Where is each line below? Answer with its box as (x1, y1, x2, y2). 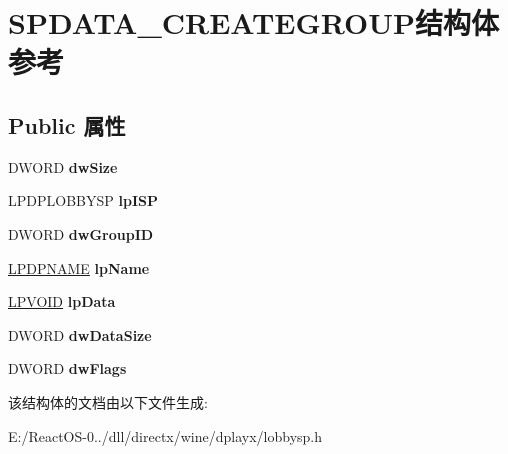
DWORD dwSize (8, 156, 118, 177)
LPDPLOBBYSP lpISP (8, 190, 158, 211)
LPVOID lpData (8, 291, 116, 312)
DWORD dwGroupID (8, 223, 154, 244)
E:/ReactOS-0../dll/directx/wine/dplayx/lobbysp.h (8, 425, 323, 446)
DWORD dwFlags (8, 358, 127, 379)
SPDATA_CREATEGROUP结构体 (8, 2, 500, 43)
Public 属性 (8, 109, 126, 140)
